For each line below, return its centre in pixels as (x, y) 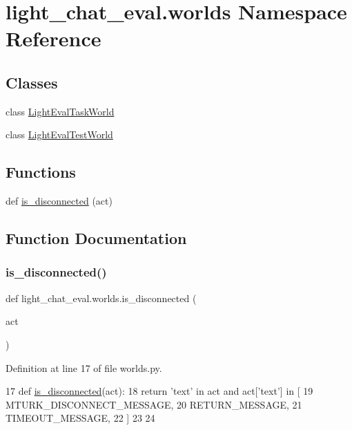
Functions (41, 172)
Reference (53, 38)
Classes (32, 82)
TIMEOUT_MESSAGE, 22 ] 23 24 (80, 418)
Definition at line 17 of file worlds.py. (84, 367)
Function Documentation (96, 238)
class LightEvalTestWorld (59, 134)
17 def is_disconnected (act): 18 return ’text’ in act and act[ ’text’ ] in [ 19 (159, 391)
